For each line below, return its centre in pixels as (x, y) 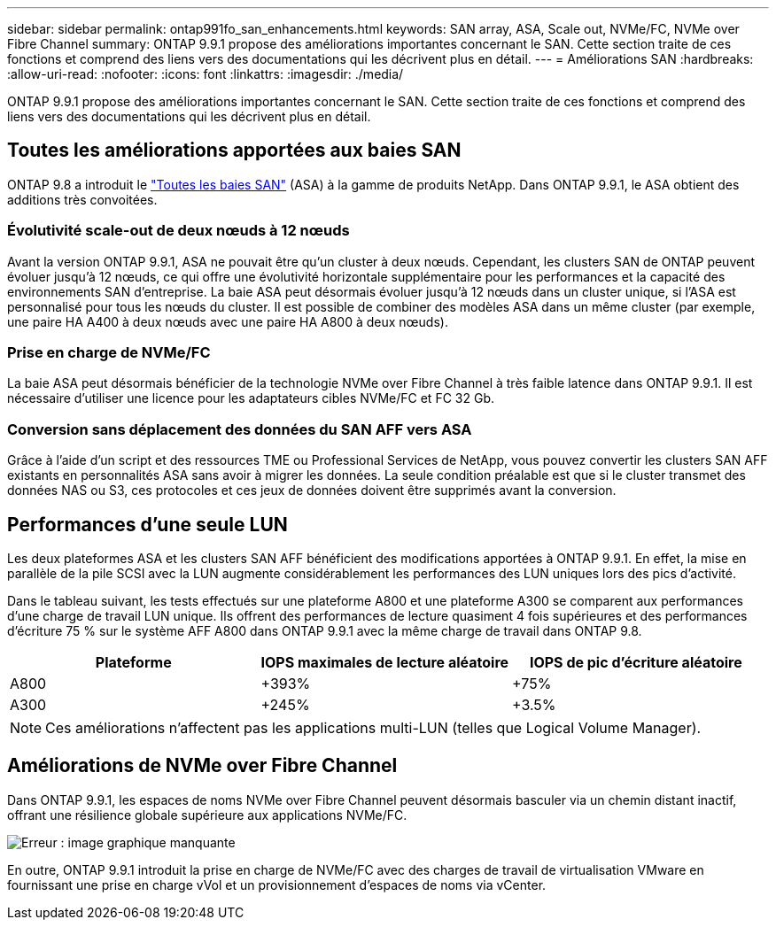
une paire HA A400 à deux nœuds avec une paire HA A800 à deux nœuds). (228, 321)
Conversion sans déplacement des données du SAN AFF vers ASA (240, 429)
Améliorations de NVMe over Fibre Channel (202, 766)
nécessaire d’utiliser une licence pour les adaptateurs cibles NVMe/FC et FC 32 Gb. (251, 398)
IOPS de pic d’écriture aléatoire (636, 662)
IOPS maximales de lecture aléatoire (385, 662)
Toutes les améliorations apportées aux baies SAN (234, 151)
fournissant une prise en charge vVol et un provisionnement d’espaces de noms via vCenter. (277, 885)
